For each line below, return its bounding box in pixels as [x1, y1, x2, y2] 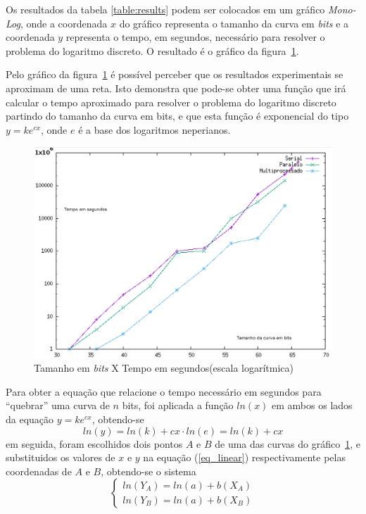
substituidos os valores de [6, 450, 115, 465]
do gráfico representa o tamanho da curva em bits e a [119, 15, 349, 30]
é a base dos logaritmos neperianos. [78, 122, 231, 137]
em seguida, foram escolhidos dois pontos [6, 436, 183, 451]
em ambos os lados [272, 398, 353, 413]
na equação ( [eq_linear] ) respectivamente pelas [143, 450, 346, 465]
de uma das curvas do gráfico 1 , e [215, 436, 360, 451]
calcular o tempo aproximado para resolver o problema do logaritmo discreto [6, 94, 336, 109]
